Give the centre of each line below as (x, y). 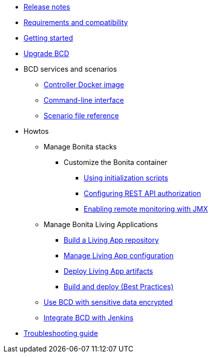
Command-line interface (84, 100)
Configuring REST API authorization (142, 193)
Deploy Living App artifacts (109, 271)
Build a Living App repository (111, 240)
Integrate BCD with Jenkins (89, 318)
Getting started (48, 38)
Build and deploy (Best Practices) (119, 287)
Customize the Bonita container (116, 162)
